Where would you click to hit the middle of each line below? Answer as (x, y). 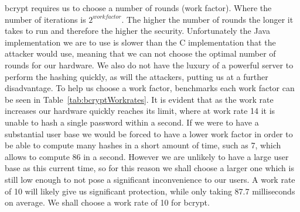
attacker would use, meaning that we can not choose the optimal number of (140, 53)
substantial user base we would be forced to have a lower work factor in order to (149, 133)
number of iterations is (45, 19)
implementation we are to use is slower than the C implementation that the (140, 42)
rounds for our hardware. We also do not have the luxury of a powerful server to (149, 65)
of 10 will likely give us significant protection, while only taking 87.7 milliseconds (150, 191)
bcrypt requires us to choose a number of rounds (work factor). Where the (138, 8)
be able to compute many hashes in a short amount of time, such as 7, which (143, 145)
